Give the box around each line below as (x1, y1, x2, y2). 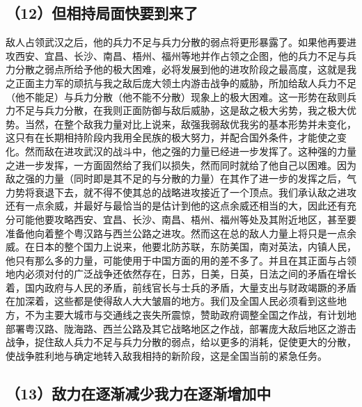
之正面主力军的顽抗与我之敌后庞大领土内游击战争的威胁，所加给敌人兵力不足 (6, 75, 356, 90)
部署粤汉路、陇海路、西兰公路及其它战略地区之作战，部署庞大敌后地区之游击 (6, 321, 356, 335)
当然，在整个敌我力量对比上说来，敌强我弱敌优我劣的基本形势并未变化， (24, 116, 356, 131)
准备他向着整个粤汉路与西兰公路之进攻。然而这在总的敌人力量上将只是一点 (6, 225, 347, 240)
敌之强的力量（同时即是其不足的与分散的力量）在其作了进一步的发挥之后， (6, 171, 347, 186)
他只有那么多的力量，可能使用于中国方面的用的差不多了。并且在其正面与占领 (6, 253, 356, 267)
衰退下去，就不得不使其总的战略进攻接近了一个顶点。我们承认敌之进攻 (34, 184, 356, 199)
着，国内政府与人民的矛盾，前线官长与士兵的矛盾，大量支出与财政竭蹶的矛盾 (6, 280, 356, 294)
